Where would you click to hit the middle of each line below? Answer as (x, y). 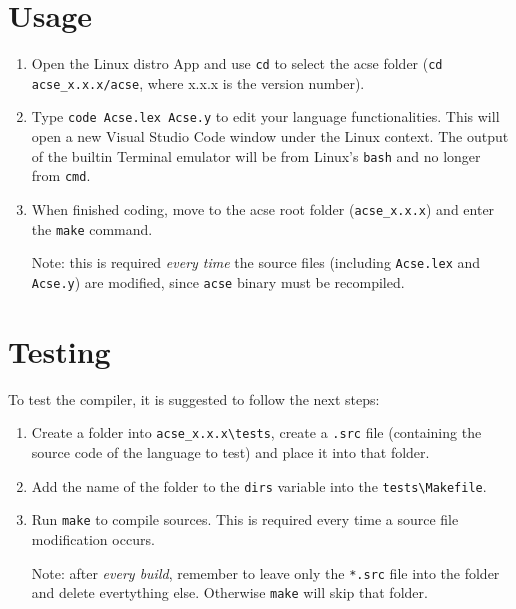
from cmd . (61, 175)
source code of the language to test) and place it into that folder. (230, 452)
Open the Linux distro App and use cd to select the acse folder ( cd (237, 63)
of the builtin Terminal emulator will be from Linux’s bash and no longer (256, 155)
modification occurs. (93, 538)
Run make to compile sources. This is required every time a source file (245, 519)
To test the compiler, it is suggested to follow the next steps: (194, 398)
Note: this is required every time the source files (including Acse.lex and (256, 262)
